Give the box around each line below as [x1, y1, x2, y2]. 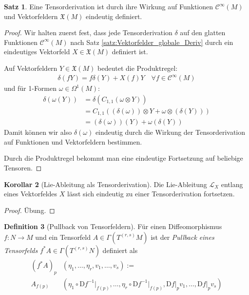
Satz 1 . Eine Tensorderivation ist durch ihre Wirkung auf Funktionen [4, 1, 213, 11]
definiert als [102, 245, 138, 255]
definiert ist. [112, 46, 148, 57]
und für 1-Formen [4, 83, 57, 93]
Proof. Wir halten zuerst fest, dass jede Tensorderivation [4, 27, 172, 38]
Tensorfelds [4, 245, 38, 255]
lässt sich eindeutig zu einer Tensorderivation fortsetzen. [67, 189, 235, 199]
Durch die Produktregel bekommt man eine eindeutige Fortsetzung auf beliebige [4, 153, 243, 163]
